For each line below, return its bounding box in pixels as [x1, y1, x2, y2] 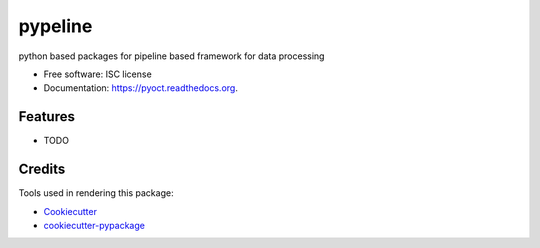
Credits [18, 161, 66, 178]
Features [18, 108, 75, 125]
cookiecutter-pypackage [43, 219, 145, 231]
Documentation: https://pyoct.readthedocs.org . [43, 82, 239, 94]
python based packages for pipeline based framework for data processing [18, 50, 325, 62]
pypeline [18, 15, 93, 37]
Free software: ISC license [43, 68, 152, 80]
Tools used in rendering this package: [18, 187, 174, 199]
